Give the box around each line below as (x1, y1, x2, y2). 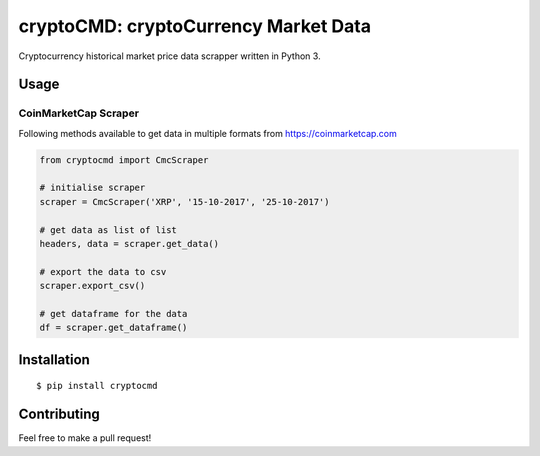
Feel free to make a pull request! (18, 432, 152, 444)
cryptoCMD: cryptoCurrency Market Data (18, 15, 372, 37)
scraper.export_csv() (39, 280, 146, 292)
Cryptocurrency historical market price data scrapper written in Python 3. (18, 50, 321, 62)
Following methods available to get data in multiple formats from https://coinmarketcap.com (18, 127, 397, 139)
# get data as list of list (39, 224, 177, 235)
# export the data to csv (39, 266, 167, 277)
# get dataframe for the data (39, 308, 188, 319)
